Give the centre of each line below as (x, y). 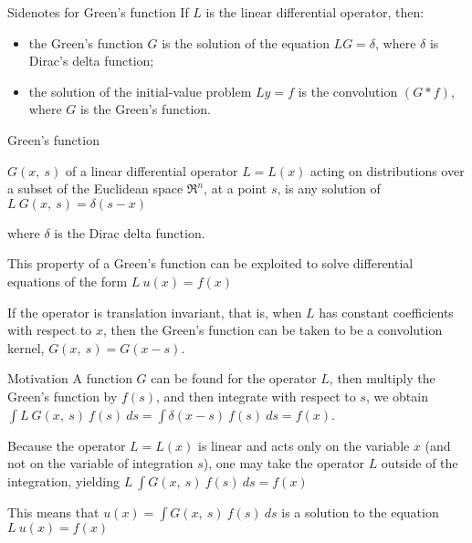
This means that (53, 512)
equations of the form (68, 281)
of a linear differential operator (152, 170)
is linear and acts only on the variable (304, 445)
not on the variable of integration (100, 463)
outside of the (420, 463)
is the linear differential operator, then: (315, 12)
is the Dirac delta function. (130, 232)
